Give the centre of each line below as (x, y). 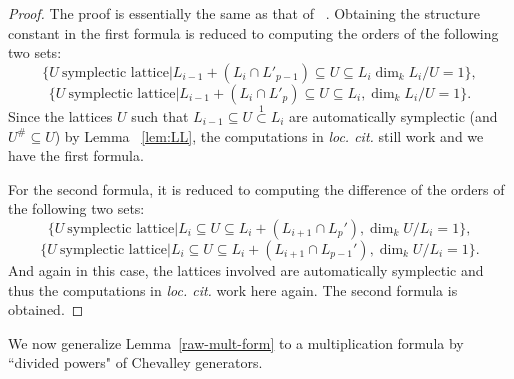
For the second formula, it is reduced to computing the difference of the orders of (256, 188)
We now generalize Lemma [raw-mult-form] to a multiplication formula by (236, 342)
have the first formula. (76, 155)
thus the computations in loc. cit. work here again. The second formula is (233, 289)
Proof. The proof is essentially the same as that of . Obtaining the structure (244, 13)
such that (160, 116)
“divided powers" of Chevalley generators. (135, 362)
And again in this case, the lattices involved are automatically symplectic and (246, 269)
